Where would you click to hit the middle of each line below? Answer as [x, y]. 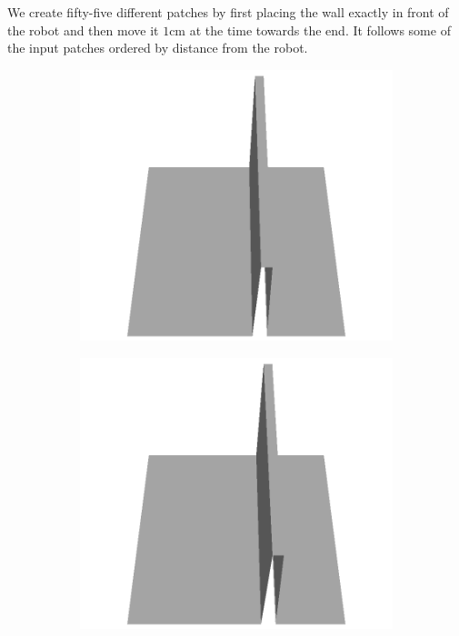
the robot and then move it [83, 30]
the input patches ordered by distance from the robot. [158, 48]
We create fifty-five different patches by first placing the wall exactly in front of [228, 12]
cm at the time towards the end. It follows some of [310, 30]
